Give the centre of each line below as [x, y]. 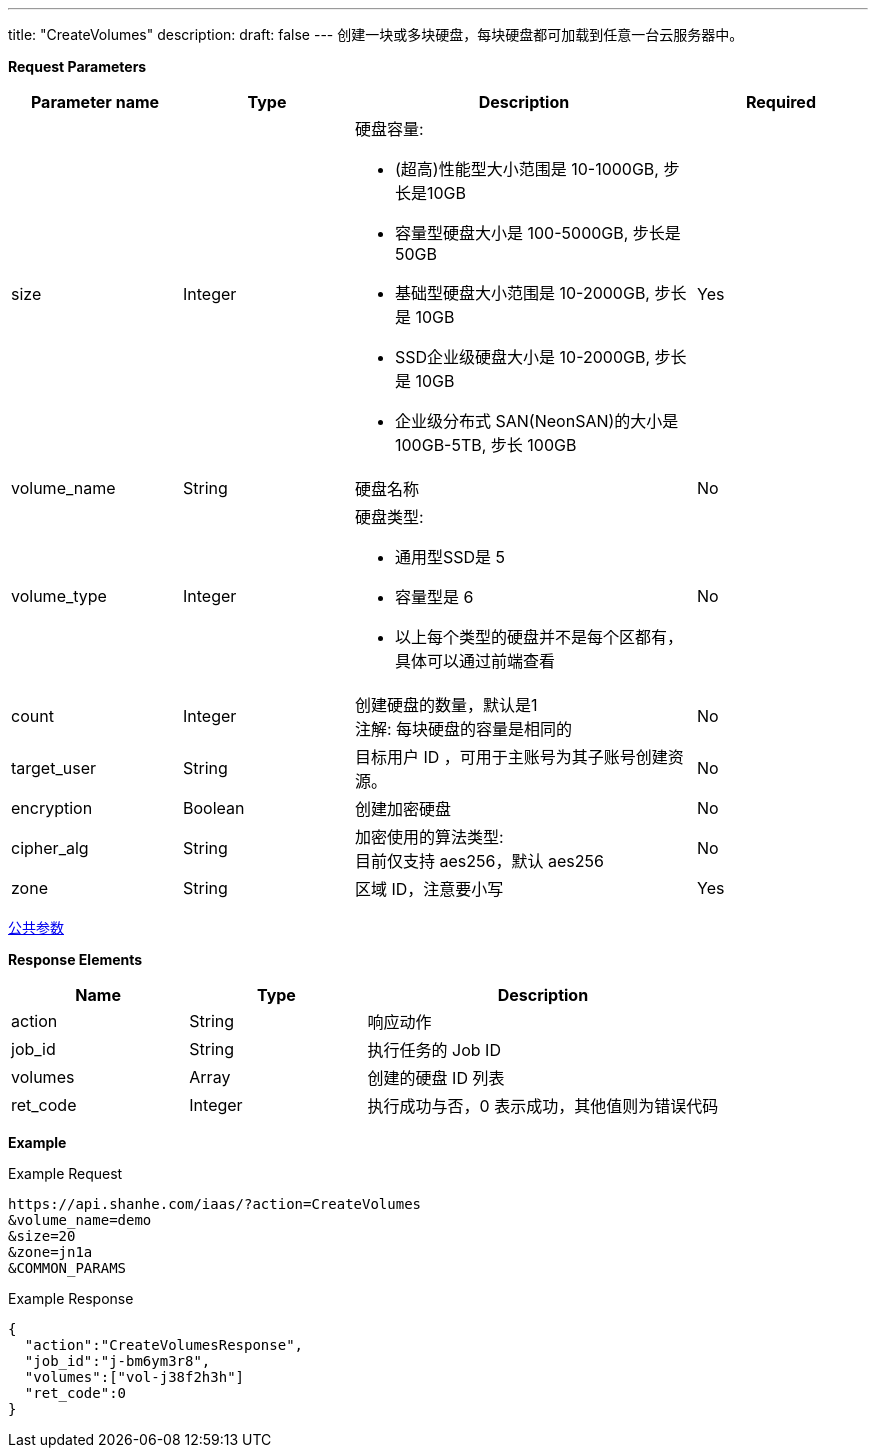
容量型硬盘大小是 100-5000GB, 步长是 [538, 233]
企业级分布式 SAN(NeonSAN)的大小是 [537, 421]
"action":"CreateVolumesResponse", [164, 1345]
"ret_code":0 [75, 1393]
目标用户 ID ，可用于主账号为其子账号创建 [511, 757]
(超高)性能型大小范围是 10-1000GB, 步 [537, 169]
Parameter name [95, 102]
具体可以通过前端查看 [475, 661]
